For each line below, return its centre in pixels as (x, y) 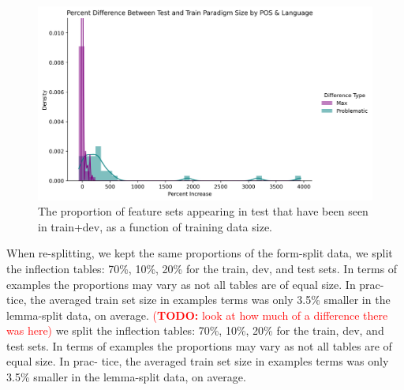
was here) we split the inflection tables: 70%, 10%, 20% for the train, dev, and (195, 330)
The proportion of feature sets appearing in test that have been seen (203, 211)
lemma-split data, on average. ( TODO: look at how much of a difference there (197, 315)
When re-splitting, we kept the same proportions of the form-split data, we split (200, 253)
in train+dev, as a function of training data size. (155, 226)
